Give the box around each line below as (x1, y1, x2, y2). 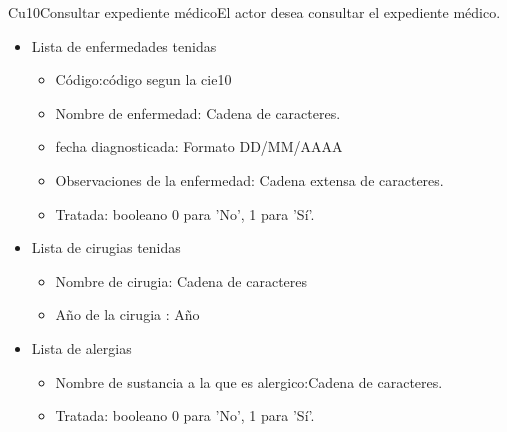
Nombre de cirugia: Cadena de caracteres (55, 270, 308, 291)
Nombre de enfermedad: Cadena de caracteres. (55, 102, 341, 123)
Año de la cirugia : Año (55, 304, 200, 325)
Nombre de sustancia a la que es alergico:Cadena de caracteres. (55, 371, 443, 392)
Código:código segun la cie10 (55, 69, 232, 90)
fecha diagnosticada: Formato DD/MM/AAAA (55, 136, 343, 157)
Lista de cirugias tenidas (31, 237, 181, 258)
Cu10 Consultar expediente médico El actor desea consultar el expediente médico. (8, 2, 501, 22)
